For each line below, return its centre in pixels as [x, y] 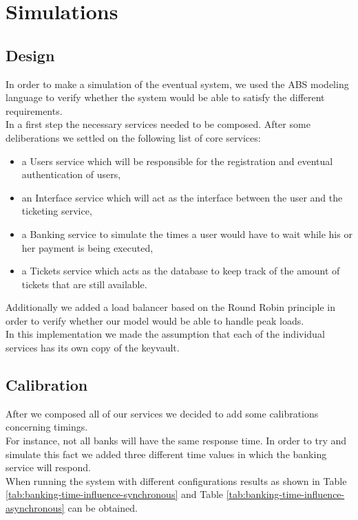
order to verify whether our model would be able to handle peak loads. [155, 320]
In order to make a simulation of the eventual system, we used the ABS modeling [177, 84]
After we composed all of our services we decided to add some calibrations [162, 413]
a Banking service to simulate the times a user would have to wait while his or [187, 234]
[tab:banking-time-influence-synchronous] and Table [115, 494]
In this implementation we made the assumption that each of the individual [165, 334]
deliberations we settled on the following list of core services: [133, 137]
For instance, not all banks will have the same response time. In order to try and [176, 441]
